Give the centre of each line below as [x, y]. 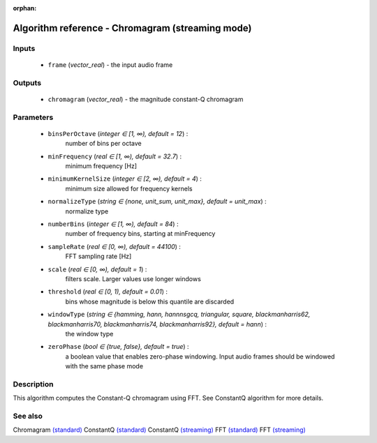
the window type [89, 333]
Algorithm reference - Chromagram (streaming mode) [132, 28]
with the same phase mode [104, 366]
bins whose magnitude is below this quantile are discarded [150, 301]
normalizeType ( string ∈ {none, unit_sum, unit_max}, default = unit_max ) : [157, 202]
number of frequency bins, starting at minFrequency [140, 234]
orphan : [25, 8]
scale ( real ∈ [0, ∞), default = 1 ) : [97, 269]
